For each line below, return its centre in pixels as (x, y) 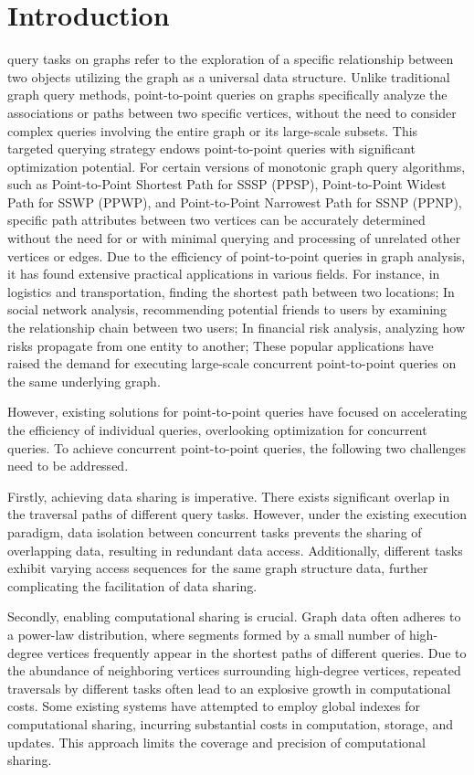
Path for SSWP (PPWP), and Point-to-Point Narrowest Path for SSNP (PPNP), (235, 202)
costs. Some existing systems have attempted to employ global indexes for (214, 706)
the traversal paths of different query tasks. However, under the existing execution (237, 514)
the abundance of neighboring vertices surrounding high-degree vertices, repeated (234, 670)
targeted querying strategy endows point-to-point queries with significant (211, 149)
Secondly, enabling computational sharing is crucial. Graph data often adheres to (234, 616)
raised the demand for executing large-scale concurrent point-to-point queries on (232, 363)
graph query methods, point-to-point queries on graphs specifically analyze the (227, 95)
